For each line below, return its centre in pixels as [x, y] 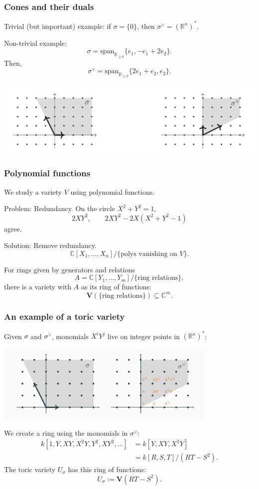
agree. [13, 228]
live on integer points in [143, 336]
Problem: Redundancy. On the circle [60, 208]
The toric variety [30, 469]
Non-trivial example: [35, 43]
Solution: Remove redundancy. [50, 245]
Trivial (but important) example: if [58, 26]
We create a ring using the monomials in [66, 432]
